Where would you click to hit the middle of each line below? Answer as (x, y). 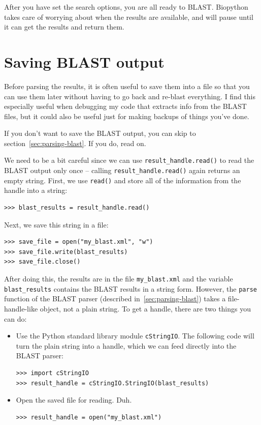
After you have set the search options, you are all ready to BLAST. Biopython (126, 7)
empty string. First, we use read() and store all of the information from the (123, 180)
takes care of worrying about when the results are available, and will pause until (129, 17)
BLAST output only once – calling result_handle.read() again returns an (122, 170)
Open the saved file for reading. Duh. (74, 400)
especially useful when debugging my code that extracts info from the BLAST (125, 106)
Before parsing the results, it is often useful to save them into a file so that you (127, 86)
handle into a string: (36, 190)
